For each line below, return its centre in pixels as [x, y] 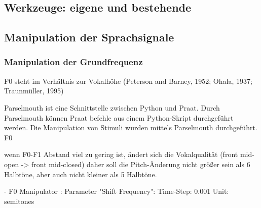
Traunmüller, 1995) [34, 91]
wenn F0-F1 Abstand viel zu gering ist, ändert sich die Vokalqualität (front [121, 154]
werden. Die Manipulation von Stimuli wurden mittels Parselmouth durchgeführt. [131, 127]
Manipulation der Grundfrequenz [73, 62]
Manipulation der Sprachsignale [89, 37]
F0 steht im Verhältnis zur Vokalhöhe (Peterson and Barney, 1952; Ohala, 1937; [128, 81]
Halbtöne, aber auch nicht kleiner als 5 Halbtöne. [81, 174]
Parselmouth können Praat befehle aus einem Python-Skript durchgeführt [119, 117]
